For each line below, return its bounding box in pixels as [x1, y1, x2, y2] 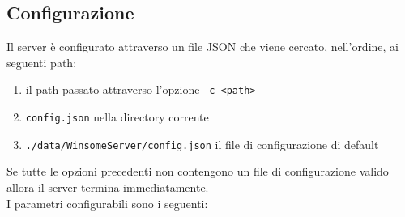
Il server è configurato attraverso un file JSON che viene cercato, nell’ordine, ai [6, 38, 399, 55]
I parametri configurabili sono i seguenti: [6, 194, 208, 211]
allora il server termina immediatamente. [6, 178, 209, 195]
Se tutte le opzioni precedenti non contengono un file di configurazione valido [6, 163, 389, 180]
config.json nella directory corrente [25, 108, 209, 126]
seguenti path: [6, 53, 77, 70]
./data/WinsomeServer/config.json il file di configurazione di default [25, 135, 379, 152]
